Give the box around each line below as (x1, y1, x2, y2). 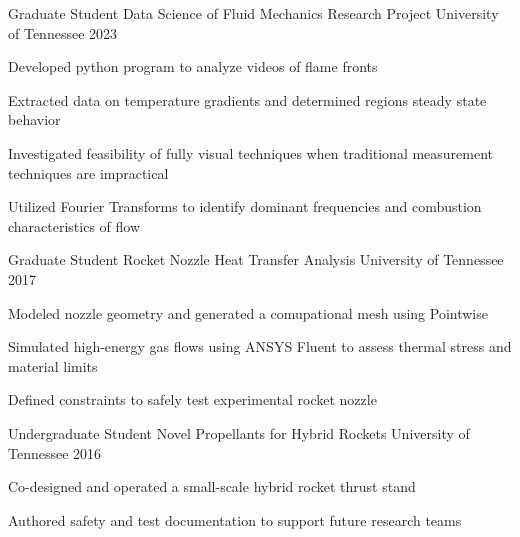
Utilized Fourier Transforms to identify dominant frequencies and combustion (8, 196, 482, 217)
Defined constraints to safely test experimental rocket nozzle (8, 389, 377, 410)
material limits (8, 355, 98, 376)
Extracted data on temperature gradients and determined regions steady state (8, 89, 487, 110)
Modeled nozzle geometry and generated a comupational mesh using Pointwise (8, 302, 488, 323)
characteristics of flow (8, 215, 141, 236)
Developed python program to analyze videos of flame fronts (8, 56, 378, 77)
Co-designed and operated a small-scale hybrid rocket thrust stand (8, 476, 416, 497)
